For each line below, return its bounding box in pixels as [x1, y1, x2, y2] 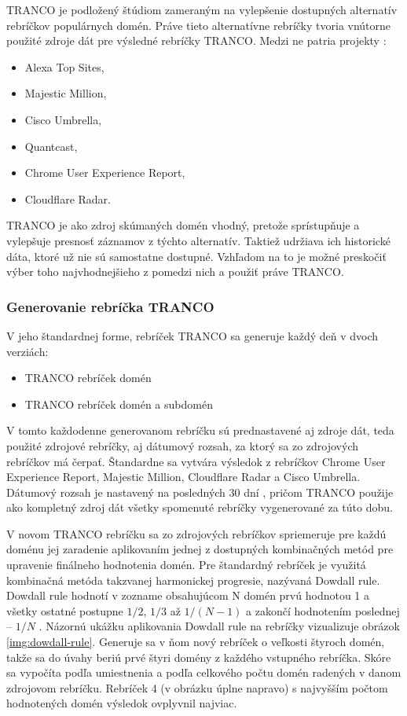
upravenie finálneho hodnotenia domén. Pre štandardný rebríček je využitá [6, 556, 366, 573]
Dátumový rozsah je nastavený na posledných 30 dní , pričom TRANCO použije [6, 483, 394, 500]
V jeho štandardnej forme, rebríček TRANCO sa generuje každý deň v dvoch [6, 327, 379, 343]
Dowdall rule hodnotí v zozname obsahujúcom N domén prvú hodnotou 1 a [6, 587, 369, 604]
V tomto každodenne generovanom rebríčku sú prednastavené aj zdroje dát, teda [6, 422, 394, 439]
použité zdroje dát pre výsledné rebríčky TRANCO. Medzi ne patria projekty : [6, 32, 387, 49]
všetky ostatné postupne [6, 602, 123, 619]
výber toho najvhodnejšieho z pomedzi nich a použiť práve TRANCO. [6, 263, 344, 280]
